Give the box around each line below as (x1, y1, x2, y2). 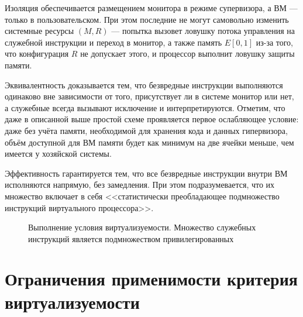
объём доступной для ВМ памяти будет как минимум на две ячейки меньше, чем (5, 136, 294, 148)
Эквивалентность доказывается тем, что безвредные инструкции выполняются (5, 78, 283, 91)
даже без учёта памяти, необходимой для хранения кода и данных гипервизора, (5, 124, 288, 136)
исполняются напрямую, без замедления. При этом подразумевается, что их (5, 178, 275, 191)
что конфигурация (5, 47, 69, 60)
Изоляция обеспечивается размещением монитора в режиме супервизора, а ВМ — (5, 2, 298, 13)
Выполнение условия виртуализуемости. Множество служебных (28, 221, 256, 233)
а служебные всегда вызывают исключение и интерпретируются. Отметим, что (5, 101, 285, 113)
